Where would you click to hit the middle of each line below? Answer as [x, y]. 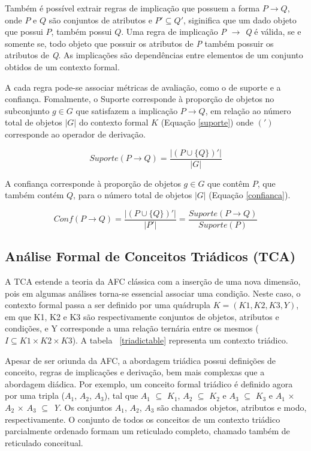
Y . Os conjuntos [83, 407]
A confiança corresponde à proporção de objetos [93, 183]
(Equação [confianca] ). [250, 195]
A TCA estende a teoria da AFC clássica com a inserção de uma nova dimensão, [153, 281]
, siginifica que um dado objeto [240, 20]
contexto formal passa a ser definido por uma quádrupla [108, 305]
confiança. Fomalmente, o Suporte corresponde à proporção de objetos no [140, 99]
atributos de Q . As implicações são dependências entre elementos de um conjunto [154, 55]
